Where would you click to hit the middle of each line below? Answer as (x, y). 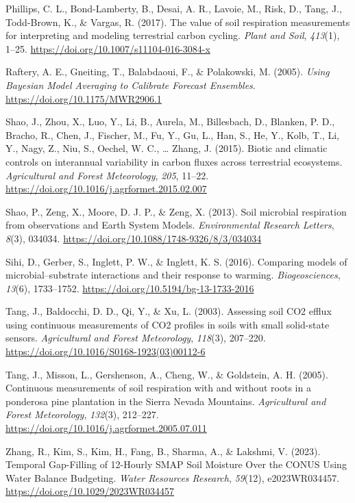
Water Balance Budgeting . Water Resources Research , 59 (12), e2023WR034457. (173, 477)
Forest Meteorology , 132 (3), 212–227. (82, 414)
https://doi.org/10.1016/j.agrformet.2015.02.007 (106, 189)
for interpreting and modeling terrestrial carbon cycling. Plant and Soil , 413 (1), (173, 35)
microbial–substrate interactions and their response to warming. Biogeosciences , (173, 275)
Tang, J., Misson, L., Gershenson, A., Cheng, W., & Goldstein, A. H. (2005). (167, 374)
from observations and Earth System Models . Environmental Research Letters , (170, 225)
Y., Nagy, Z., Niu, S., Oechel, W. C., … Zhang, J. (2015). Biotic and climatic (167, 148)
